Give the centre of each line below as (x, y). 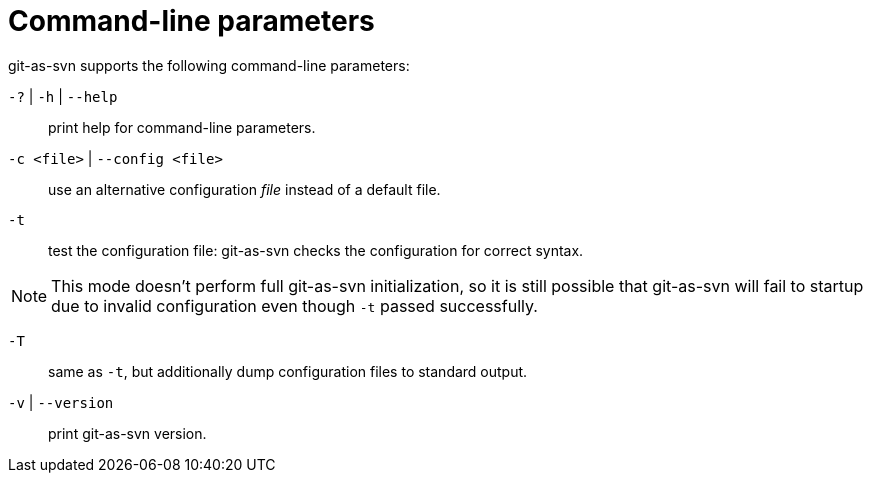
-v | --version (61, 402)
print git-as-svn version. (127, 433)
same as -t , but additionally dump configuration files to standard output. (288, 371)
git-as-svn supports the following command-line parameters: (209, 65)
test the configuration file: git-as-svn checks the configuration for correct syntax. (316, 250)
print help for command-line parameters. (182, 127)
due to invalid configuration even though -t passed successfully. (294, 305)
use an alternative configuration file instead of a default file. (244, 189)
